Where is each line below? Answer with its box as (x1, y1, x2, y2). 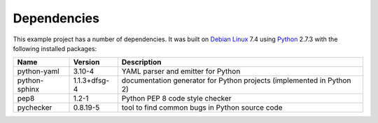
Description (121, 57, 162, 67)
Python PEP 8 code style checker (121, 94, 232, 103)
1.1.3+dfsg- (73, 75, 110, 85)
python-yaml (17, 66, 59, 76)
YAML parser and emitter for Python (121, 66, 241, 76)
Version (73, 57, 100, 67)
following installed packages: (13, 44, 97, 52)
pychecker (17, 103, 52, 113)
